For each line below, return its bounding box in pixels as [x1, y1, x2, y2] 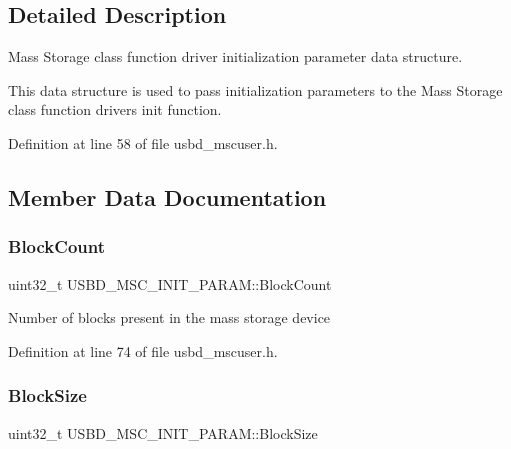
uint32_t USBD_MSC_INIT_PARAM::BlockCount [8, 273, 332, 294]
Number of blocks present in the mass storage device [8, 307, 331, 328]
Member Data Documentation [8, 181, 327, 212]
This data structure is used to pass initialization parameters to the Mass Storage [8, 79, 503, 100]
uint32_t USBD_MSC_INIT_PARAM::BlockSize [8, 422, 318, 443]
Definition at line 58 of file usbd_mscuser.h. [8, 132, 278, 153]
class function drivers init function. [8, 99, 222, 120]
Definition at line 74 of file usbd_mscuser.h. [8, 340, 278, 361]
